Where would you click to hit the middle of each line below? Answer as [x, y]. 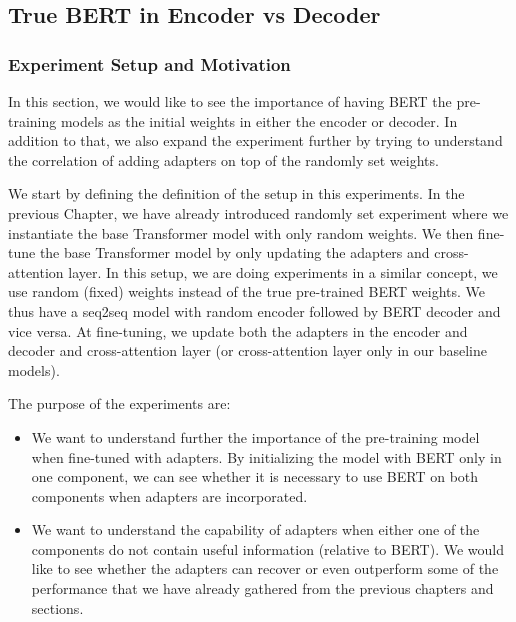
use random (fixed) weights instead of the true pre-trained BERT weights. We [247, 291]
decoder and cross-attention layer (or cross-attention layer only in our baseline [247, 350]
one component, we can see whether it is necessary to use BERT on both [255, 476]
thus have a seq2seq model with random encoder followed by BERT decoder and [254, 310]
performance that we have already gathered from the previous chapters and [262, 588]
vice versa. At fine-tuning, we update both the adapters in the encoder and [238, 330]
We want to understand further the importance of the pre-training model [255, 436]
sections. [57, 607]
